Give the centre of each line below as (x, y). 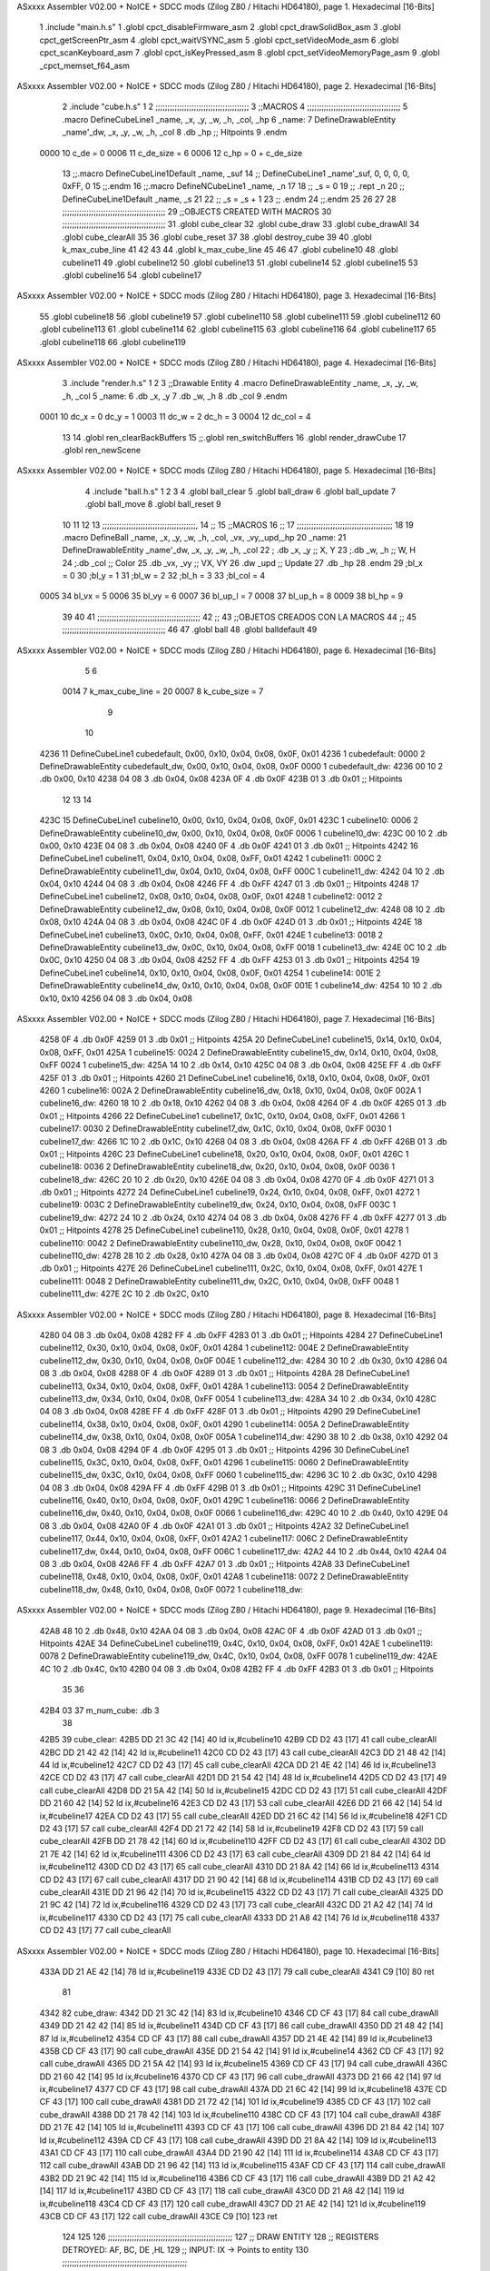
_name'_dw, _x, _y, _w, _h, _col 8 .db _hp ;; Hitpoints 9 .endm (175, 133)
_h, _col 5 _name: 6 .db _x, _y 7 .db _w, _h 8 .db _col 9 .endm (175, 396)
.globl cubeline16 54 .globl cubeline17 (132, 275)
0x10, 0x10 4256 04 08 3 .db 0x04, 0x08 (116, 998)
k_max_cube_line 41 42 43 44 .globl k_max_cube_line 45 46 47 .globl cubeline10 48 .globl (230, 250)
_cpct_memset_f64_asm (85, 65)
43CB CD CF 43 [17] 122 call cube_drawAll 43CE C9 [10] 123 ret (158, 2216)
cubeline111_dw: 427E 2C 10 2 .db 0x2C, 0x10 (124, 1294)
